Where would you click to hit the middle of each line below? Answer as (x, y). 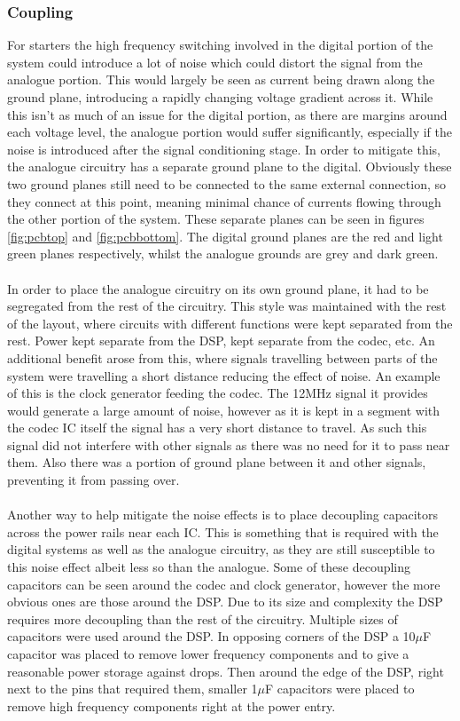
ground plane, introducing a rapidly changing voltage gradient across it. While (220, 97)
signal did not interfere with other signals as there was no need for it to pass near (229, 444)
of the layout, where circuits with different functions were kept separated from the (230, 323)
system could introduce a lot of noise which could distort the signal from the (215, 62)
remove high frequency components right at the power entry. (172, 705)
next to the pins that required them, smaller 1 (133, 689)
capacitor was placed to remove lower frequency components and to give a (208, 654)
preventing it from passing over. (94, 480)
